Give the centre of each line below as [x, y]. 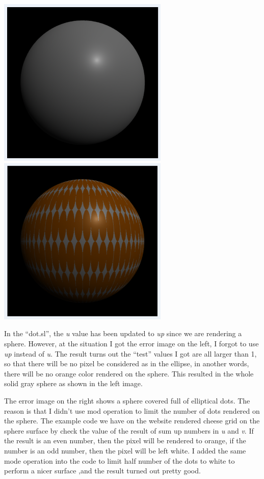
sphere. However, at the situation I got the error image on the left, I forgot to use [131, 343]
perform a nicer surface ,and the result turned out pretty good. [102, 471]
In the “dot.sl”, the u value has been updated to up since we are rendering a [123, 333]
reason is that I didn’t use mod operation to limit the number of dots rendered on [132, 410]
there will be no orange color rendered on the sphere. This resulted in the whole [129, 373]
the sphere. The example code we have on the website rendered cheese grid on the [132, 421]
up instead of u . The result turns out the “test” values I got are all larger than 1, [130, 353]
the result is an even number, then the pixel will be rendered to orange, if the [125, 440]
